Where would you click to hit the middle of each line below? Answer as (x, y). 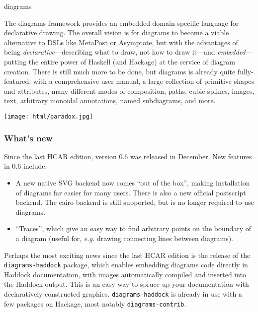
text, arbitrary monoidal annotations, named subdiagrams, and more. (110, 100)
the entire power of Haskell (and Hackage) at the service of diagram (132, 61)
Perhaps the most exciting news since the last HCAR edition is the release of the (127, 255)
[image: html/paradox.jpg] (48, 116)
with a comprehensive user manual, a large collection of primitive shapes (143, 81)
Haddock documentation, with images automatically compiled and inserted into (125, 274)
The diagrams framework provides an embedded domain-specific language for (122, 23)
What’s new (28, 138)
